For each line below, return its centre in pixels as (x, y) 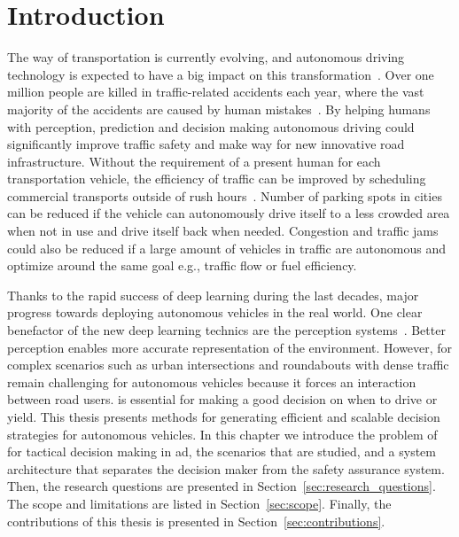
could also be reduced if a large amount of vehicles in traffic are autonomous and (227, 248)
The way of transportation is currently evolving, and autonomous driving (206, 57)
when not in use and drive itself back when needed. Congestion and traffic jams (223, 231)
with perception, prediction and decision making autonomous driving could (211, 126)
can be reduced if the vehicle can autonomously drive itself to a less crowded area (229, 213)
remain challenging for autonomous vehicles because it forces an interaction (212, 381)
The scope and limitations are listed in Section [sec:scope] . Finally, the (199, 503)
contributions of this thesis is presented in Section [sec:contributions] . (196, 521)
